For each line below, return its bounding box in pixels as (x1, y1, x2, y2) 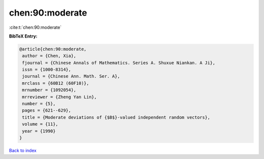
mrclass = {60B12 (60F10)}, (22, 80, 89, 86)
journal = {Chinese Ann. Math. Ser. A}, (22, 74, 120, 79)
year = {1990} (22, 128, 56, 134)
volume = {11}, (22, 121, 59, 127)
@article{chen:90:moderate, (19, 46, 87, 52)
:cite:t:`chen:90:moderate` (9, 24, 62, 30)
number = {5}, (22, 101, 56, 107)
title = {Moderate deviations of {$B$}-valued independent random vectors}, (22, 115, 210, 120)
